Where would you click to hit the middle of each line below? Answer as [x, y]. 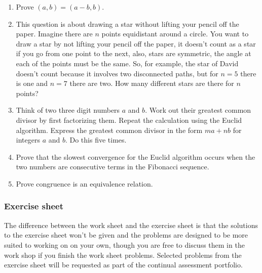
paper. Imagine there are [54, 34]
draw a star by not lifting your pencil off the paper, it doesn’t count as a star [136, 43]
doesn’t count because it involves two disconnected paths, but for [117, 73]
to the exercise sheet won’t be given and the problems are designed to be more [126, 235]
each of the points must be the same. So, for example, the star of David [127, 63]
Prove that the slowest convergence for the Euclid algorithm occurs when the [136, 156]
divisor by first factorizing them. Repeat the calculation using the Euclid [129, 120]
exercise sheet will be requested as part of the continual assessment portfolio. [123, 265]
